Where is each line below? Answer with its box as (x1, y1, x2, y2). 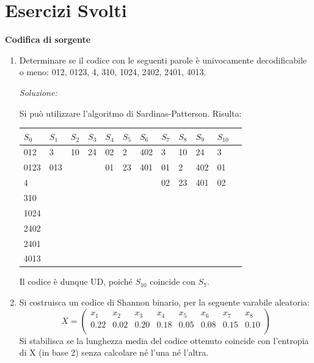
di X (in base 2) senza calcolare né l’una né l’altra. (19, 346, 209, 359)
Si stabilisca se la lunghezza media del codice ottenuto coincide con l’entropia (19, 334, 309, 346)
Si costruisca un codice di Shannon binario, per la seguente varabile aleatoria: (19, 296, 310, 309)
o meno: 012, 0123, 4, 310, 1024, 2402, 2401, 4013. (19, 65, 206, 78)
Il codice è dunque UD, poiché (19, 275, 133, 288)
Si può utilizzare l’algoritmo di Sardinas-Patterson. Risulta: (19, 106, 242, 119)
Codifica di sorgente (5, 33, 91, 46)
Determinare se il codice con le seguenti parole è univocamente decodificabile (19, 53, 307, 66)
